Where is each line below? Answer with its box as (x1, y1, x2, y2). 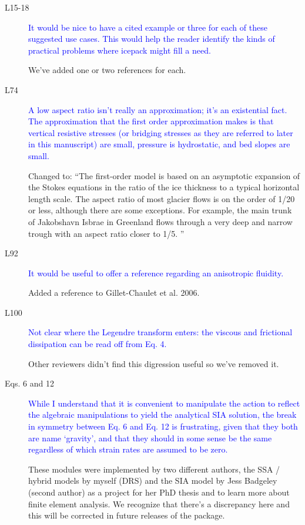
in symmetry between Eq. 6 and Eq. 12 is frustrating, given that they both (28, 420, 298, 432)
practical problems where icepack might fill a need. (28, 44, 211, 56)
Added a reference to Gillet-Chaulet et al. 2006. (28, 286, 200, 299)
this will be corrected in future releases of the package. (28, 509, 225, 521)
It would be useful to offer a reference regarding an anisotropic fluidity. (28, 266, 284, 279)
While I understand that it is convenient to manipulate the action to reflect (28, 397, 300, 409)
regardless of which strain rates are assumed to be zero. (28, 443, 228, 455)
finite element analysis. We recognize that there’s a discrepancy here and (28, 497, 290, 510)
